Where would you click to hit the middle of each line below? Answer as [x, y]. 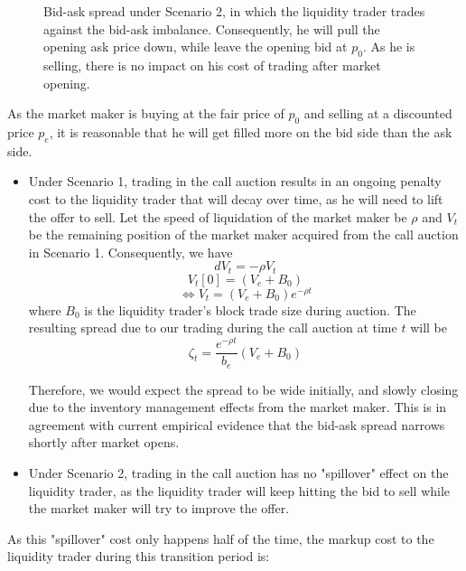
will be [429, 328]
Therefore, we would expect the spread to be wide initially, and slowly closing [243, 389]
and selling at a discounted [378, 113]
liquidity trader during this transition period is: [139, 556]
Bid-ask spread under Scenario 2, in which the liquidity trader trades [234, 11]
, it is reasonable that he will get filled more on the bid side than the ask [251, 131]
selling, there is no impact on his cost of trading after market [212, 65]
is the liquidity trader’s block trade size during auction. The [250, 309]
